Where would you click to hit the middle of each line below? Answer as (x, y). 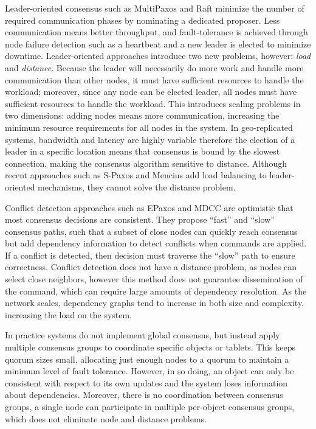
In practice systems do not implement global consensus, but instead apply (143, 335)
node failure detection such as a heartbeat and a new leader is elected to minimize (158, 44)
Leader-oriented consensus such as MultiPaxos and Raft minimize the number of (155, 8)
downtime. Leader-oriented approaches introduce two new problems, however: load (158, 56)
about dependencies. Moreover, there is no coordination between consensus (144, 395)
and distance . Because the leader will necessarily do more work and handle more (154, 67)
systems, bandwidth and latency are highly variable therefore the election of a (150, 139)
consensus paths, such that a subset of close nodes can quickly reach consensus (151, 231)
